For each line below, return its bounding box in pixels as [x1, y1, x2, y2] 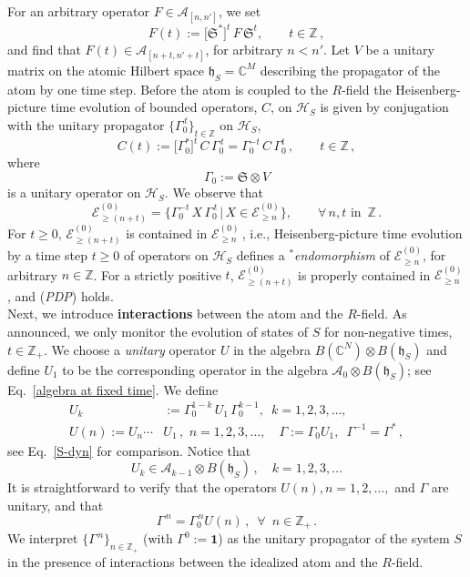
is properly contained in [298, 265, 431, 284]
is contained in [126, 223, 208, 242]
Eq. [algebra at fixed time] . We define [7, 380, 219, 399]
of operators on [124, 246, 209, 265]
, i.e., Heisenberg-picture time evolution [241, 223, 463, 242]
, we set [218, 2, 261, 20]
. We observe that [164, 183, 264, 202]
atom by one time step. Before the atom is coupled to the [7, 79, 328, 98]
